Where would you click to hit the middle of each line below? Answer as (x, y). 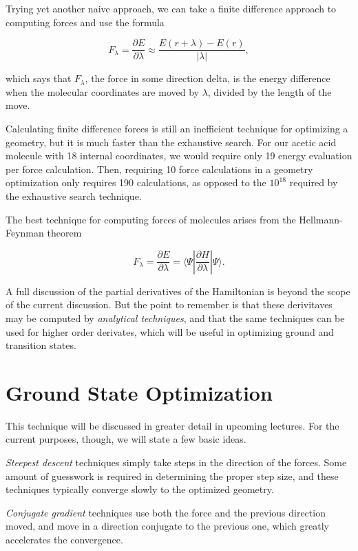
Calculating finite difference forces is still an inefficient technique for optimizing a (177, 129)
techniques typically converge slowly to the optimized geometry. (140, 489)
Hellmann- (321, 219)
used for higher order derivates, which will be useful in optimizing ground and (170, 331)
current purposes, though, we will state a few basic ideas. (126, 439)
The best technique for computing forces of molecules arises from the (151, 219)
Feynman (25, 233)
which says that (39, 78)
